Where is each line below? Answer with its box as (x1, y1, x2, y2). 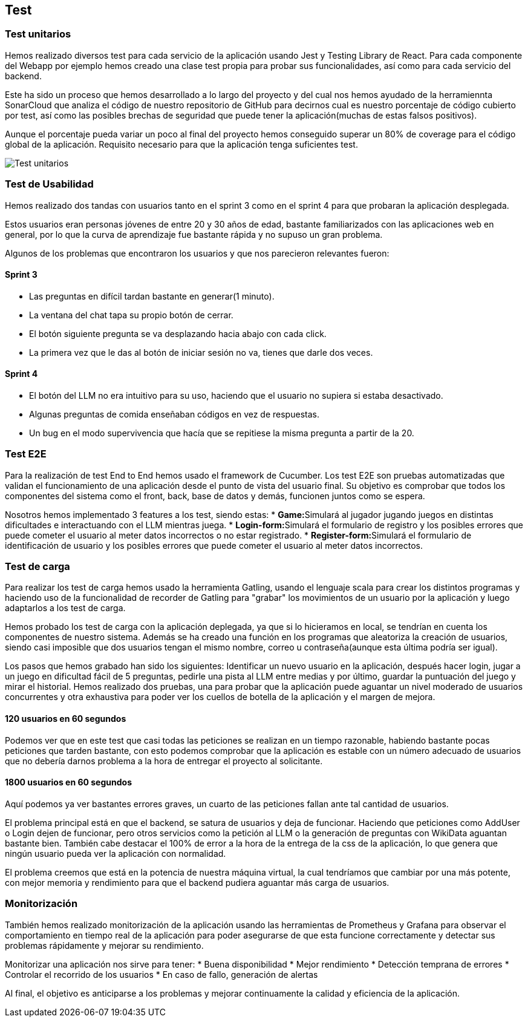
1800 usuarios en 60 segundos (5, 777, 132, 788)
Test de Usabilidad (5, 178, 94, 191)
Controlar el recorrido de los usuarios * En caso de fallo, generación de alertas (5, 969, 318, 980)
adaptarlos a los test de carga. (5, 603, 126, 614)
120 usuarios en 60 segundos (5, 713, 126, 724)
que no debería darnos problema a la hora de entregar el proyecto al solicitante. (5, 755, 323, 766)
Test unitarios (5, 28, 71, 41)
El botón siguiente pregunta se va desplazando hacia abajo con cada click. (29, 328, 327, 339)
